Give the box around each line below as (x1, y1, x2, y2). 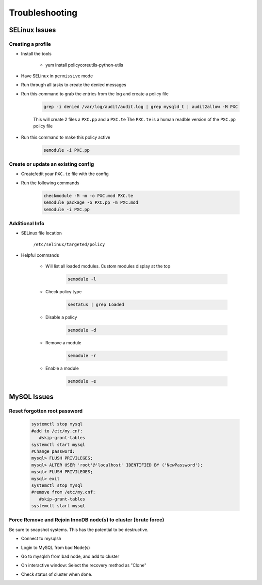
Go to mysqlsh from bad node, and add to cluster (21, 553, 119, 559)
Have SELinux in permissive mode (21, 73, 93, 79)
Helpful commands (21, 252, 59, 258)
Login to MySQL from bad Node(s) (21, 545, 90, 550)
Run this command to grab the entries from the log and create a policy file (21, 90, 169, 97)
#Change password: (31, 448, 75, 454)
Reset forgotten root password (9, 408, 83, 414)
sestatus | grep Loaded (67, 302, 125, 307)
